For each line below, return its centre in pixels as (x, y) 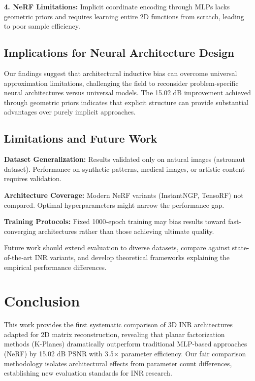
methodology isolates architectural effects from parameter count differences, (118, 363)
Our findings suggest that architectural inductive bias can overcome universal (121, 73)
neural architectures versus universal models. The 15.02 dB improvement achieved (127, 93)
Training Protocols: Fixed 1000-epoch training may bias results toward (115, 221)
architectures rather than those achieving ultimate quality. (126, 231)
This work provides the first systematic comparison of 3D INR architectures (118, 324)
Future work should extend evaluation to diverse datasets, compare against (117, 248)
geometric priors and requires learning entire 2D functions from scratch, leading (124, 16)
